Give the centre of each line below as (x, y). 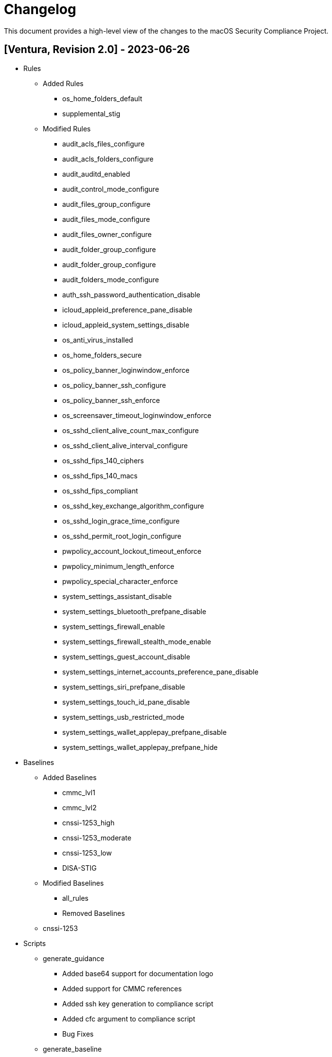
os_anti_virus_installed (98, 340)
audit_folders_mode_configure (111, 279)
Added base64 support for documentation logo (138, 973)
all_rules (75, 898)
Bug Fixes (78, 1034)
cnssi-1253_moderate (97, 838)
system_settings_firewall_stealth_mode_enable (137, 641)
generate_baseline (72, 1049)
